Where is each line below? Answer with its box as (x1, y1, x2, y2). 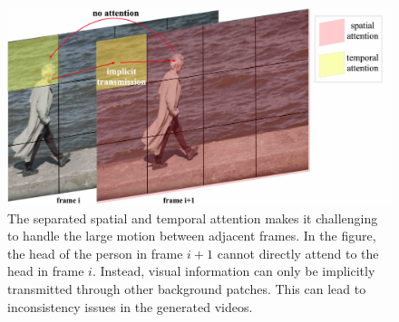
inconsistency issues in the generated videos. (7, 297, 253, 316)
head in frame (7, 261, 84, 280)
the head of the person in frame (7, 243, 183, 262)
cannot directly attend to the (217, 243, 379, 262)
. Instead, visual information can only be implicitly (92, 261, 375, 280)
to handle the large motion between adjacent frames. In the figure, (7, 226, 376, 245)
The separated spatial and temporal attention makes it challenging (7, 208, 378, 227)
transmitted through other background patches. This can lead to (7, 279, 366, 298)
